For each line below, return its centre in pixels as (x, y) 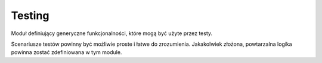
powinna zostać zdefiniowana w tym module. (66, 52)
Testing (30, 15)
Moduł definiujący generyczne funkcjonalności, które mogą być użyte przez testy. (112, 33)
